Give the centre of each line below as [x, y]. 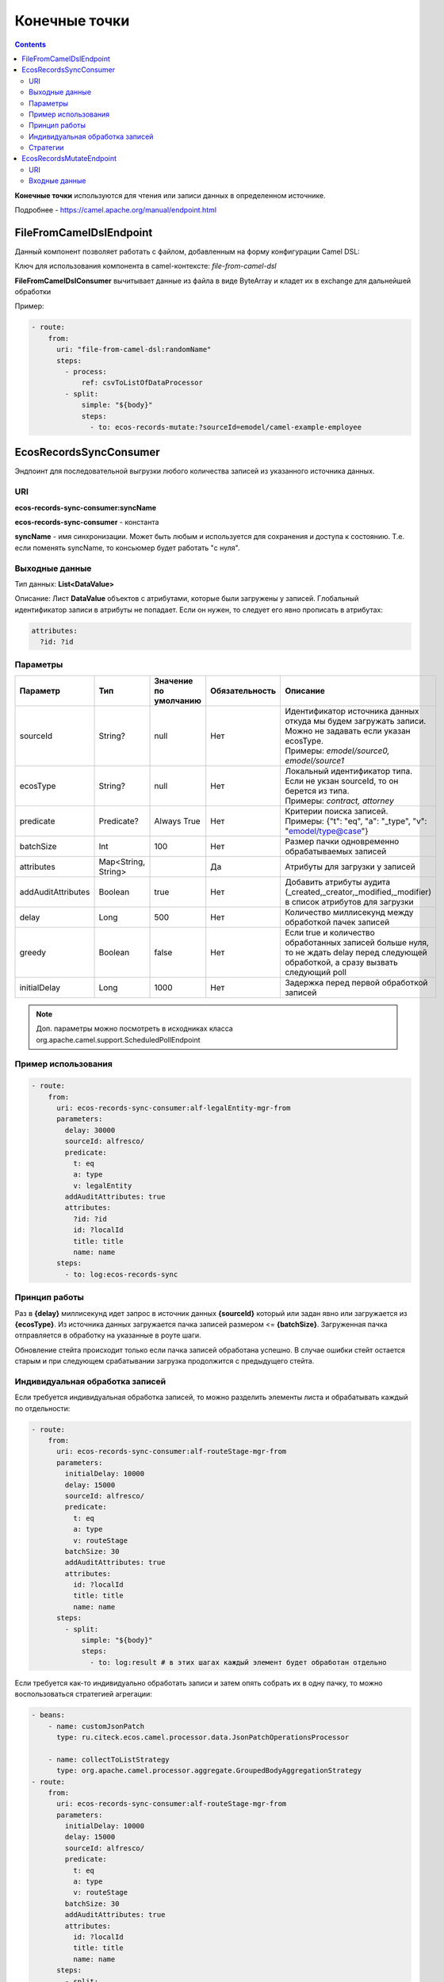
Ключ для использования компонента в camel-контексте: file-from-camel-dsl [145, 266]
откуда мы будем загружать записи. [356, 721]
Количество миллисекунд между [349, 912]
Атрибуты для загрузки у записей [350, 867]
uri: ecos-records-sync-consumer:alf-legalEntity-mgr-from [174, 1108]
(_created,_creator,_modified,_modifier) [358, 892]
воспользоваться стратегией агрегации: [83, 1694]
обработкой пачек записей [337, 922]
